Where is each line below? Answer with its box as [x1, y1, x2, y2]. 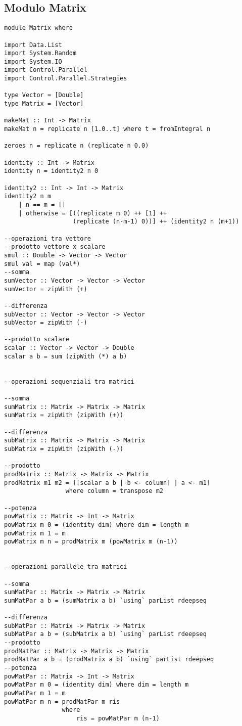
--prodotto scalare [4, 336, 69, 343]
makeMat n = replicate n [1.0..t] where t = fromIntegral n [4, 125, 211, 133]
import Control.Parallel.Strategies [4, 75, 127, 82]
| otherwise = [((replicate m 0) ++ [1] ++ [18, 209, 167, 217]
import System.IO [4, 58, 62, 65]
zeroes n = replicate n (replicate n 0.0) [4, 142, 149, 150]
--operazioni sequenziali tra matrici [4, 378, 134, 385]
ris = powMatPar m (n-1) [76, 715, 160, 722]
